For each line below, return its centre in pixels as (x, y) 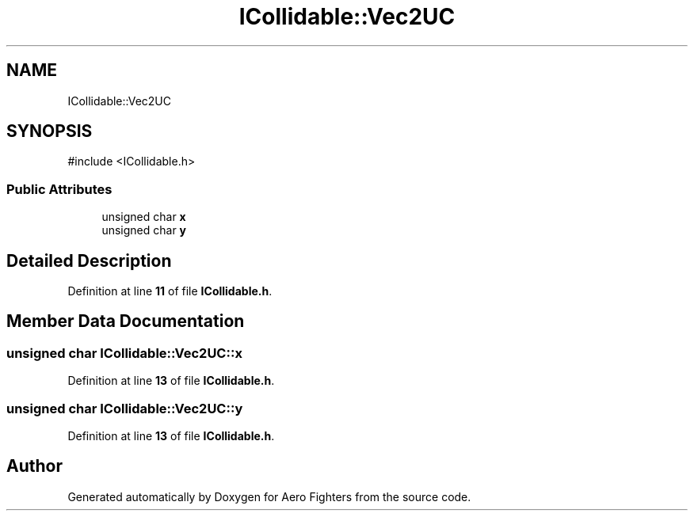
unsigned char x (144, 217)
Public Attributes (59, 189)
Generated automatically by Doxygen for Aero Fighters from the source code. (269, 496)
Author (34, 466)
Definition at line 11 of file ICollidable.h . (170, 291)
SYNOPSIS (50, 131)
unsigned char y (144, 230)
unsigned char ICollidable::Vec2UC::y (125, 408)
